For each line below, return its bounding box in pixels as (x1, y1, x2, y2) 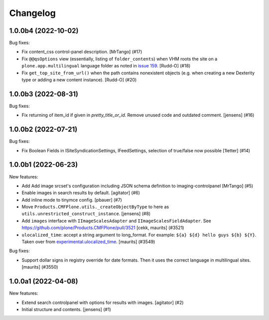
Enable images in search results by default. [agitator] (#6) (21, 190, 140, 196)
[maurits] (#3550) (21, 264, 58, 270)
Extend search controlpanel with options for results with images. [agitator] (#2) (21, 300, 184, 306)
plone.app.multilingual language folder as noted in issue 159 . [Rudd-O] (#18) (21, 63, 191, 69)
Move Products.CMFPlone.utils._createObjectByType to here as (21, 204, 169, 210)
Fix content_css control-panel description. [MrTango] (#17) (21, 49, 142, 55)
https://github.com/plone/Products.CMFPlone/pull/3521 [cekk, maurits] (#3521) (21, 225, 184, 231)
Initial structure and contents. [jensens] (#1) (21, 306, 112, 312)
